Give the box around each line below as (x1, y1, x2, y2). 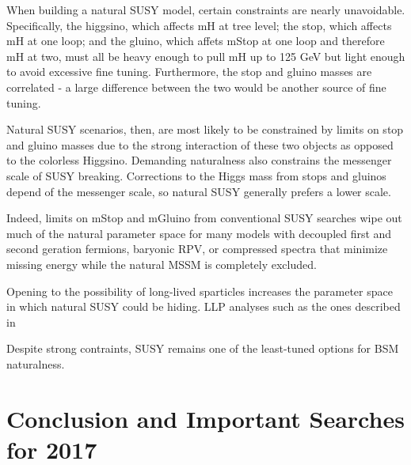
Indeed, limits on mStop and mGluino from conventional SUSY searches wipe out (6, 210, 402, 226)
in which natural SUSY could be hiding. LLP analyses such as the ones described (6, 298, 401, 315)
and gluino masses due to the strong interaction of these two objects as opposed (6, 136, 394, 153)
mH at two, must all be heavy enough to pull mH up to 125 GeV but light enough (6, 47, 405, 64)
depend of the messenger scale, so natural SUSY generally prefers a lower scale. (6, 183, 391, 199)
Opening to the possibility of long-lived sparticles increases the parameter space (6, 282, 393, 299)
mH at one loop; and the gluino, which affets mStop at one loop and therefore (6, 32, 385, 49)
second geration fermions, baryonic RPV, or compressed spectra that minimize (6, 240, 388, 257)
